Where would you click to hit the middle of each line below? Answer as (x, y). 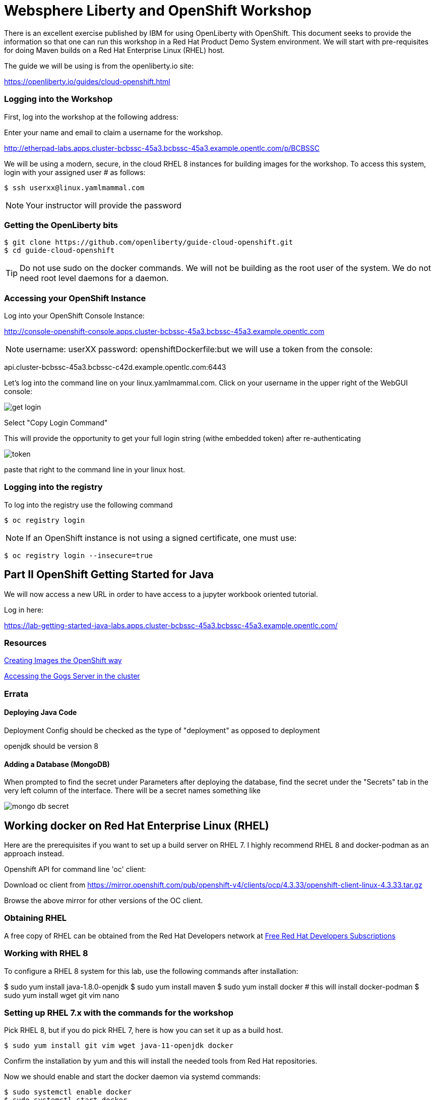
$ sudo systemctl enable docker (68, 1092)
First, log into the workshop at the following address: (91, 117)
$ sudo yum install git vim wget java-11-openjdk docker (119, 1046)
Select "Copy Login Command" (56, 423)
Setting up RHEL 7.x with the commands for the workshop (119, 1012)
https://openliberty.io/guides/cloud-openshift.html (87, 81)
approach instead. (34, 854)
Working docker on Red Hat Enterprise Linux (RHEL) (137, 826)
